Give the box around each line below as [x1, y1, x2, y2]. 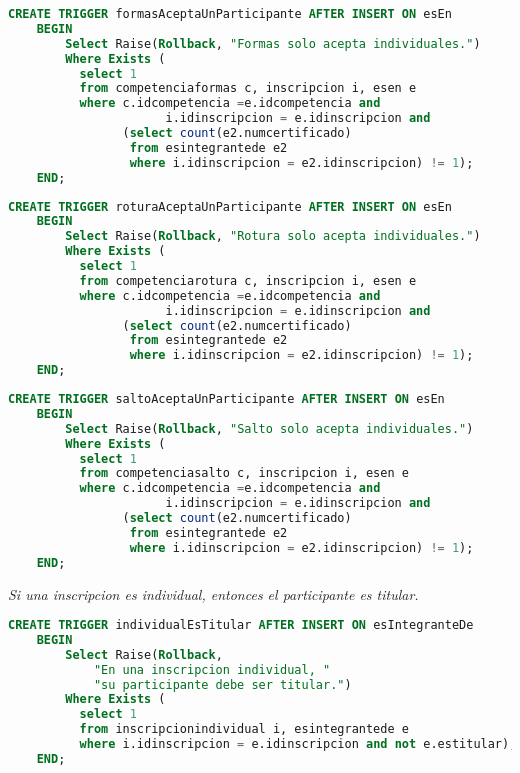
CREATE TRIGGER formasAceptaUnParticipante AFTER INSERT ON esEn [8, 7, 452, 21]
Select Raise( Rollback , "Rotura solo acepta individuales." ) [65, 229, 481, 244]
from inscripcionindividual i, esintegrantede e [79, 722, 409, 737]
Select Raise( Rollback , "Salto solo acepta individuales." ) [65, 421, 474, 436]
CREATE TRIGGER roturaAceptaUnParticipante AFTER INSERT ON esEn [8, 199, 452, 214]
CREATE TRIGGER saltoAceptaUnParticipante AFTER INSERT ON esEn [8, 392, 445, 406]
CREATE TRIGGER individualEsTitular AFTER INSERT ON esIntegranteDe [8, 618, 474, 633]
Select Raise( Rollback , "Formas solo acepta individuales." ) [65, 36, 481, 51]
